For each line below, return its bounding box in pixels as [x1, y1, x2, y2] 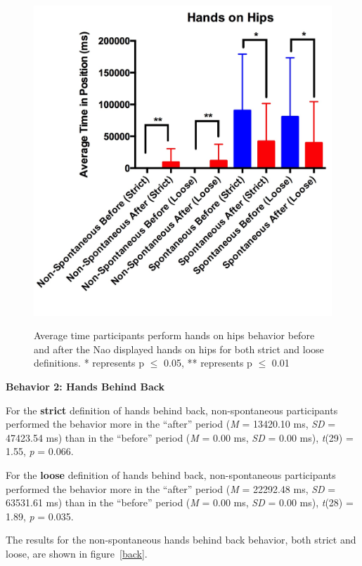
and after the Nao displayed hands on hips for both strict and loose [34, 341, 324, 356]
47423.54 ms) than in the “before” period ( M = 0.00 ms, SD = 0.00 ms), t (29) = [6, 430, 354, 445]
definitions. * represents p [34, 355, 145, 370]
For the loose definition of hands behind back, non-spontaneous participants [6, 468, 336, 482]
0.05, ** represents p [164, 355, 252, 370]
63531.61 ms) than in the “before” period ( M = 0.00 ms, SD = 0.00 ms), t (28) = [6, 495, 354, 510]
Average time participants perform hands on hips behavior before [34, 328, 315, 343]
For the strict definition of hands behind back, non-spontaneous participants [6, 402, 338, 417]
